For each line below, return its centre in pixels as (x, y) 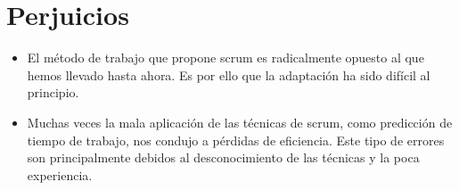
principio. (53, 92)
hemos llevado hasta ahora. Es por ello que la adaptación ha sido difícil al (229, 74)
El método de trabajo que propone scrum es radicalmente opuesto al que (225, 58)
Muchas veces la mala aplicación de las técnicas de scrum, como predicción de (240, 122)
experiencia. (60, 174)
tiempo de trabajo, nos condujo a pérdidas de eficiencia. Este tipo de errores (236, 140)
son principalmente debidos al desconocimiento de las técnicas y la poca (223, 157)
